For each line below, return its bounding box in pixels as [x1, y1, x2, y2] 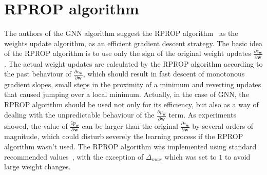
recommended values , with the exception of [4, 151, 144, 162]
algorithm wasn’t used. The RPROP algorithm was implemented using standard [4, 141, 257, 152]
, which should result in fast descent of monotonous [83, 68, 245, 79]
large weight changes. [4, 161, 71, 172]
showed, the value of [4, 121, 68, 131]
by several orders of [192, 121, 254, 131]
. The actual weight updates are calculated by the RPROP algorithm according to [4, 58, 263, 69]
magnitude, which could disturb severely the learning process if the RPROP [4, 131, 243, 142]
